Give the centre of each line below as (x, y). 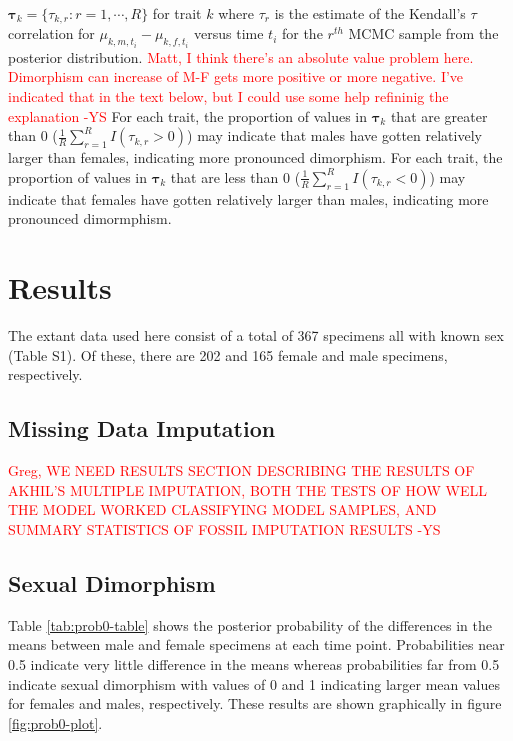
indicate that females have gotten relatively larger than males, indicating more (248, 198)
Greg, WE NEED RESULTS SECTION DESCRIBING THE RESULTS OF (241, 470)
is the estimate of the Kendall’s (370, 13)
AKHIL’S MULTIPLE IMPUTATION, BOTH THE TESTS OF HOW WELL (247, 489)
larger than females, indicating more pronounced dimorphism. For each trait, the (255, 157)
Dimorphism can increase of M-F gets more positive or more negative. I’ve (236, 76)
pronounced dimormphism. (90, 218)
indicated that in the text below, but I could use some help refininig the (228, 96)
